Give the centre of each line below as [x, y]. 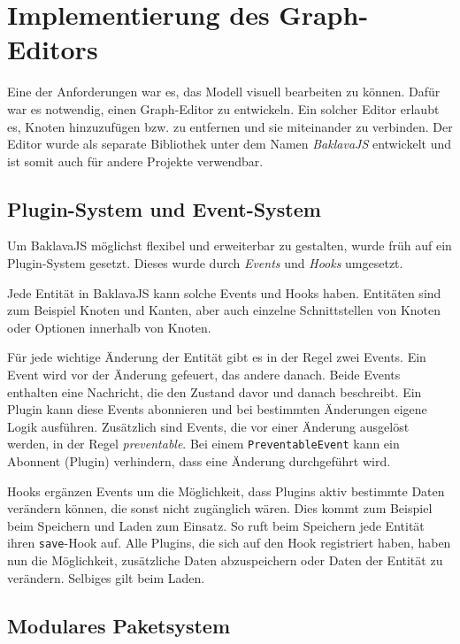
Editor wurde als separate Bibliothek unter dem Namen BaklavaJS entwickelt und [229, 144]
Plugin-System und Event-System [164, 208]
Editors [53, 49]
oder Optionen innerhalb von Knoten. [109, 327]
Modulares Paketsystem [119, 625]
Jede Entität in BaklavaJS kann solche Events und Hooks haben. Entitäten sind [224, 292]
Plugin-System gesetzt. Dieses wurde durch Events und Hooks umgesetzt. [205, 263]
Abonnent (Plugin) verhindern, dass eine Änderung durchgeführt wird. [199, 461]
